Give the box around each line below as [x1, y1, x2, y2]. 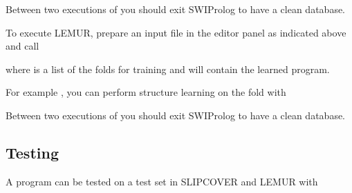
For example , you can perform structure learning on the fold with [6, 85, 286, 99]
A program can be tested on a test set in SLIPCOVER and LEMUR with [6, 174, 318, 188]
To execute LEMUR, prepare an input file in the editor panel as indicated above [6, 25, 346, 39]
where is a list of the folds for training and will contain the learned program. [6, 61, 330, 76]
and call [6, 39, 39, 53]
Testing [6, 141, 59, 163]
